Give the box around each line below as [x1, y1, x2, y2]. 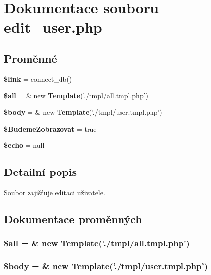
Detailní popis [4, 164, 77, 179]
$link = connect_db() [4, 73, 72, 84]
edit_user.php [4, 17, 102, 37]
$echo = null [4, 140, 45, 150]
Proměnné [4, 50, 57, 66]
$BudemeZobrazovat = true [4, 123, 97, 134]
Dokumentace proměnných [4, 211, 142, 226]
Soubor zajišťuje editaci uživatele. [4, 187, 105, 197]
